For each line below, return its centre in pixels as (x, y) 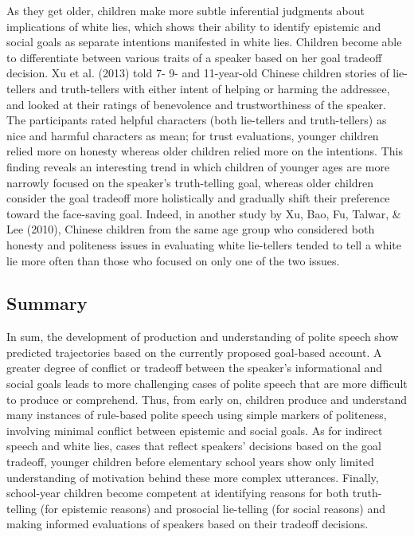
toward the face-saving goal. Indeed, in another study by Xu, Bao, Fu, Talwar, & (204, 213)
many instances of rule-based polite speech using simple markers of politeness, (197, 415)
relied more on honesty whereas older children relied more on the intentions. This (205, 151)
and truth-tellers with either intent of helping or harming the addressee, (215, 88)
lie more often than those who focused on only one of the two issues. (173, 260)
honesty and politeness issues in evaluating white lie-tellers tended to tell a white (204, 244)
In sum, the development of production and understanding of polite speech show (203, 337)
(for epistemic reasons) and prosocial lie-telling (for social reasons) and (213, 508)
